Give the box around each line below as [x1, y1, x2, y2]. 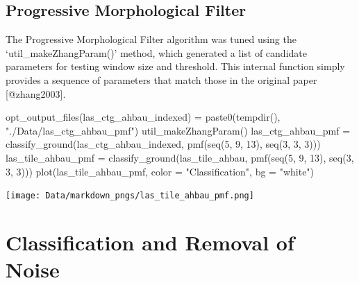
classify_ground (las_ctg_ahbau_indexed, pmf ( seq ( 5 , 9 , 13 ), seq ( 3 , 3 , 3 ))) [6, 137, 321, 151]
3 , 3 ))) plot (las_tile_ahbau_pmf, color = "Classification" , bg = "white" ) [6, 164, 315, 178]
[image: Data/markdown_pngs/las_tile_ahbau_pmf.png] [6, 191, 254, 201]
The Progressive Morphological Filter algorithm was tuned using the [6, 32, 297, 46]
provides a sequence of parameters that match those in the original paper [6, 72, 317, 87]
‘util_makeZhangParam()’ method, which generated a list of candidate [6, 45, 307, 60]
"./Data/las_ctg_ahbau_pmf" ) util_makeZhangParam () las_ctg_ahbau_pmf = [6, 123, 351, 137]
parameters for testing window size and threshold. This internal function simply [6, 59, 345, 74]
